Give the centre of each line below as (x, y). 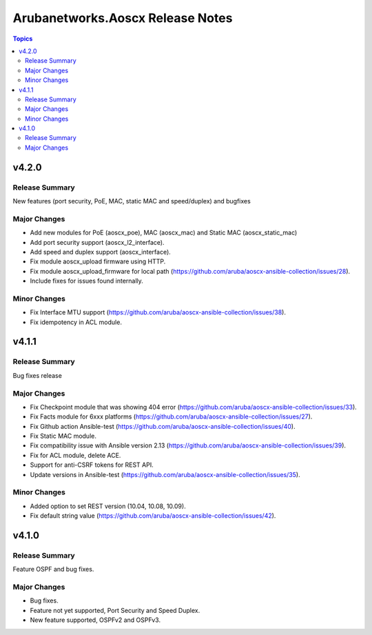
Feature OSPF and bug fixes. (53, 570)
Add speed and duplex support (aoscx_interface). (101, 252)
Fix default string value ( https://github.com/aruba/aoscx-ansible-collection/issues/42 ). (153, 516)
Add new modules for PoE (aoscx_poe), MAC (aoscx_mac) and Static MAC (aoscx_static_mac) (164, 233)
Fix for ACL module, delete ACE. (75, 455)
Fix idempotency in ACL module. (76, 322)
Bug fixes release (37, 375)
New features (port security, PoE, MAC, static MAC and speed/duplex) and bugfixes (132, 201)
